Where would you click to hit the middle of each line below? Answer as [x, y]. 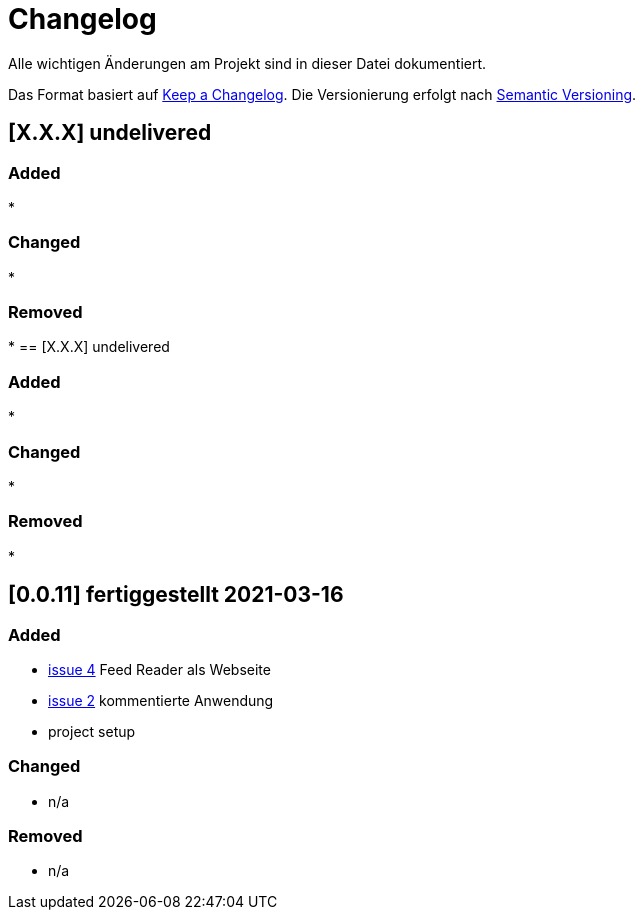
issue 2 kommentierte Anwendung [161, 700]
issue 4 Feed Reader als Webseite [159, 669]
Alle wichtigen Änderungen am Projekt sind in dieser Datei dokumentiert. [247, 63]
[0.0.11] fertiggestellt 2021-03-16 [176, 595]
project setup [92, 731]
